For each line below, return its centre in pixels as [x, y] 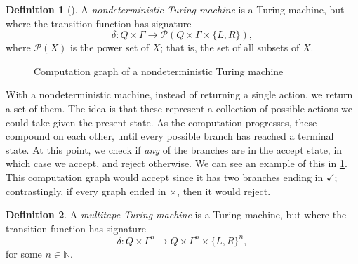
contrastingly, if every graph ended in [86, 191]
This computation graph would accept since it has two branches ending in [165, 177]
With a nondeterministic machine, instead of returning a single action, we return [179, 94]
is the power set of [110, 47]
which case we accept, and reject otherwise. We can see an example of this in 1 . [177, 163]
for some [24, 253]
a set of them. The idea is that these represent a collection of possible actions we [179, 108]
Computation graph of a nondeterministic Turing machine [159, 71]
